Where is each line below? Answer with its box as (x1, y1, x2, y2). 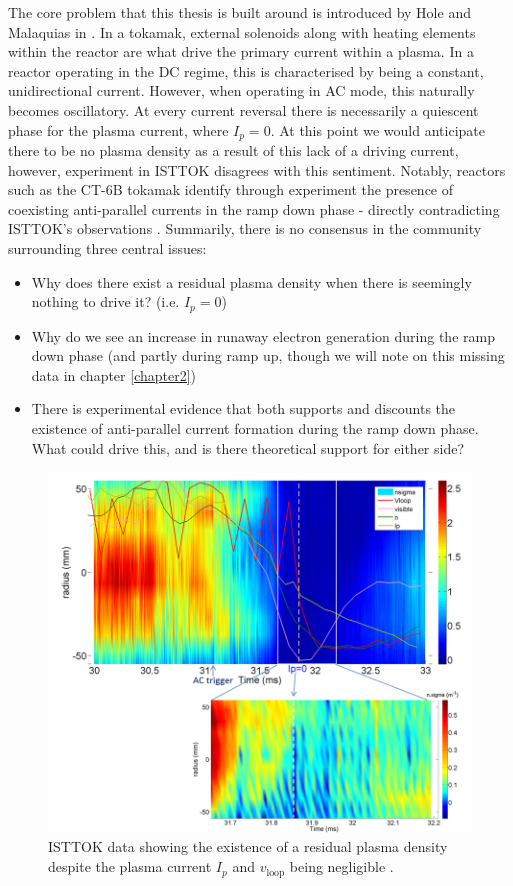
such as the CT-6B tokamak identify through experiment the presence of (8, 179, 454, 200)
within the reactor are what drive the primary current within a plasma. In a (8, 41, 474, 62)
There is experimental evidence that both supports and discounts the (31, 398, 456, 419)
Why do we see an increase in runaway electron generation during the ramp (31, 325, 495, 346)
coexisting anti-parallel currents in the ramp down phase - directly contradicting (8, 198, 500, 219)
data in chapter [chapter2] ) (31, 364, 197, 385)
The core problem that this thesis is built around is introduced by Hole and (8, 2, 471, 22)
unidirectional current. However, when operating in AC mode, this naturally (8, 80, 475, 101)
